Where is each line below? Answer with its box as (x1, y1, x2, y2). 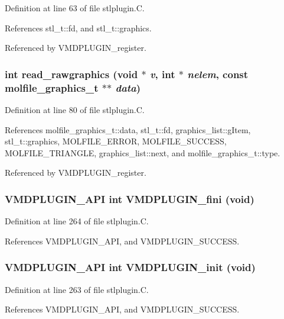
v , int (149, 66, 175, 81)
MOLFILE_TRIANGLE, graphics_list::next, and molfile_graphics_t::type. (5, 146, 280, 159)
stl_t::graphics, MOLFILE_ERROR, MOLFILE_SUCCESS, (5, 135, 227, 147)
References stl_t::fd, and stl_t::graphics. (5, 21, 152, 34)
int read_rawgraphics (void (5, 66, 138, 81)
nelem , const (187, 66, 249, 81)
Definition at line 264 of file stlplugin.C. (5, 215, 149, 227)
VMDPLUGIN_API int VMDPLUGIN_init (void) (5, 260, 256, 275)
